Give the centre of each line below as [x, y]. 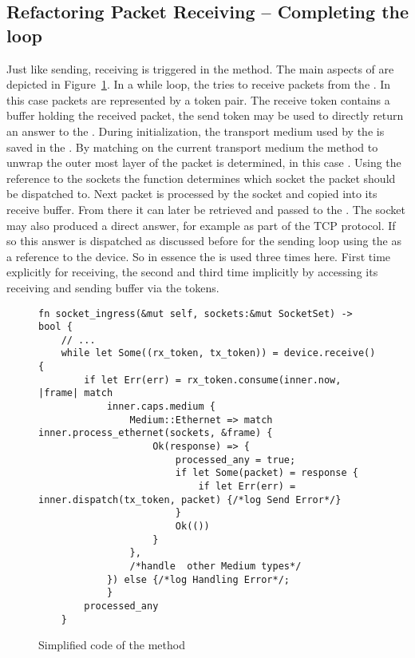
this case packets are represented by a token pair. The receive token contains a [198, 99]
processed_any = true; [235, 460]
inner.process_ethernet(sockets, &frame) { [156, 433]
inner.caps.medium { [161, 407]
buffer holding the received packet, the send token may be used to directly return [205, 115]
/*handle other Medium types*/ [215, 566]
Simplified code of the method [112, 645]
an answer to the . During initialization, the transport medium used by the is [196, 131]
